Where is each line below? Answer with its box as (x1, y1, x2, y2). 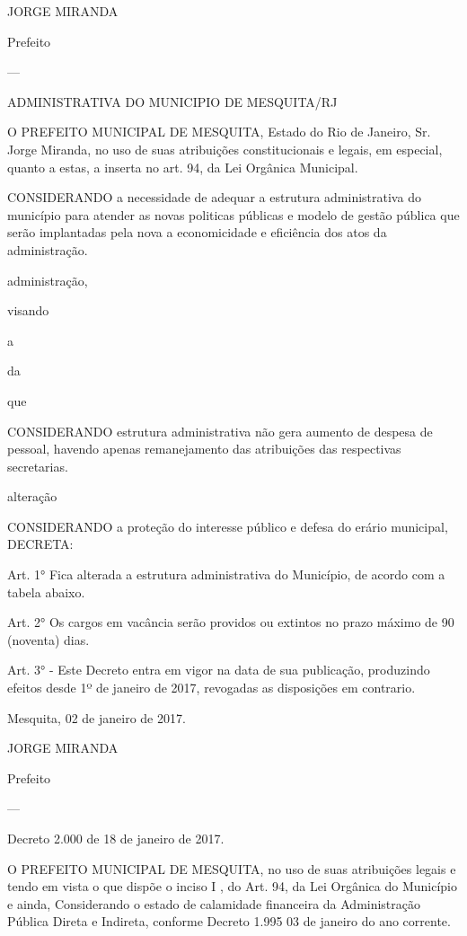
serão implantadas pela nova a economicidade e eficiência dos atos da (7, 223, 387, 242)
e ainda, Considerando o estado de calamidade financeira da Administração (7, 894, 421, 913)
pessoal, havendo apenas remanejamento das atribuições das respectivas (7, 439, 401, 458)
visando (7, 301, 49, 320)
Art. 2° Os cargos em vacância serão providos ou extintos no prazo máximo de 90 (7, 613, 454, 631)
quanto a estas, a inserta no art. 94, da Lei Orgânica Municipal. (7, 157, 358, 176)
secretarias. (7, 456, 68, 475)
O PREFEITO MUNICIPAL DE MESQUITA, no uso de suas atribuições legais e (7, 859, 456, 878)
